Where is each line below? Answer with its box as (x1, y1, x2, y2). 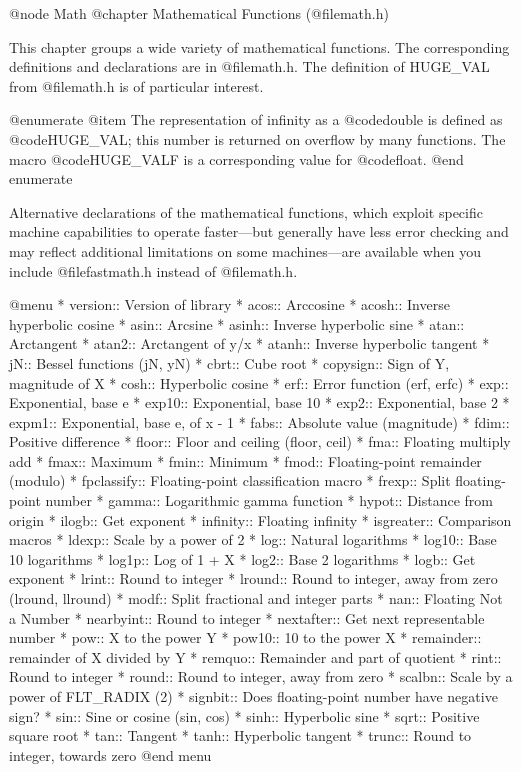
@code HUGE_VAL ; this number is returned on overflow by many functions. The (9, 128, 506, 149)
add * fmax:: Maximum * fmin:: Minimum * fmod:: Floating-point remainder (9, 450, 482, 471)
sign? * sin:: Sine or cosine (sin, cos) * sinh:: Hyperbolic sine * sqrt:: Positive (9, 705, 480, 726)
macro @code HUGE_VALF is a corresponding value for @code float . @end (9, 148, 464, 169)
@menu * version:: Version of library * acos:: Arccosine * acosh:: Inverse (9, 294, 450, 315)
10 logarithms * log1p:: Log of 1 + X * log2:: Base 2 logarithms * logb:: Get (9, 548, 476, 569)
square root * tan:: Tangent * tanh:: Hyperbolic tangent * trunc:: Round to (9, 725, 472, 746)
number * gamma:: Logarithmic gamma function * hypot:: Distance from (45, 490, 493, 511)
